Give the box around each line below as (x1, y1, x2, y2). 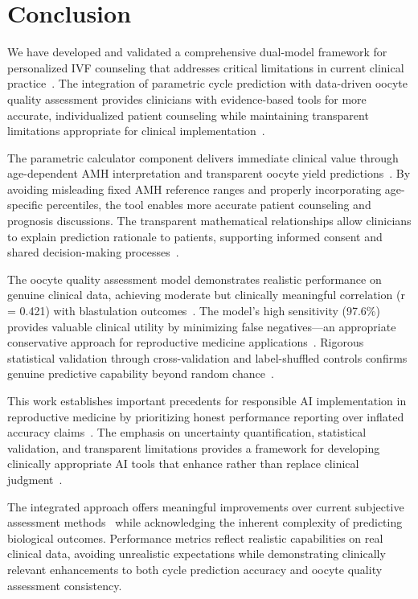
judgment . (7, 470, 63, 487)
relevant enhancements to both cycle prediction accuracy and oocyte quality (7, 560, 383, 577)
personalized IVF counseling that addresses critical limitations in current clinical (7, 59, 404, 76)
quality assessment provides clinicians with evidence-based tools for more (7, 90, 367, 107)
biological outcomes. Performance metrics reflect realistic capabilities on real (7, 529, 383, 546)
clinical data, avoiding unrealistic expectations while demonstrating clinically (7, 545, 386, 562)
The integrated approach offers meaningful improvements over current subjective (7, 498, 404, 515)
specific (7, 196, 43, 213)
